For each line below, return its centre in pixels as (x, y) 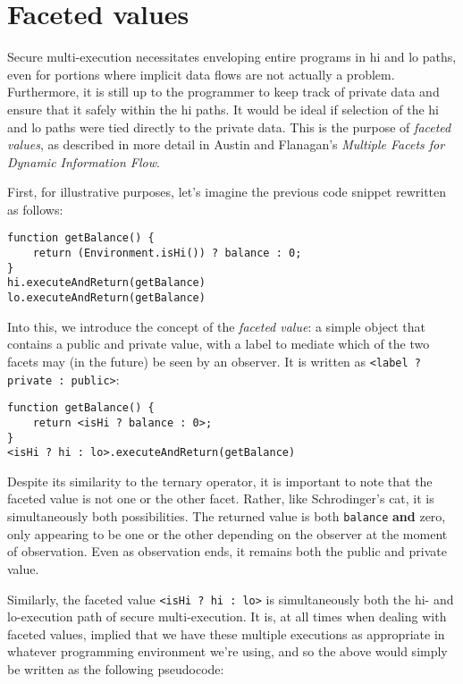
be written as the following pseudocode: (116, 668)
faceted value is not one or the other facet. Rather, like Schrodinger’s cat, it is (221, 498)
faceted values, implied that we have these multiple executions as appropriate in (226, 633)
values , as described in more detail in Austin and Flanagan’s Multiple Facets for (226, 144)
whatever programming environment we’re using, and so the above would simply (227, 651)
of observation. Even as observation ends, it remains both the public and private (227, 551)
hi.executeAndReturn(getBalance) (106, 283)
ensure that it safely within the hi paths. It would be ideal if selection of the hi (223, 109)
